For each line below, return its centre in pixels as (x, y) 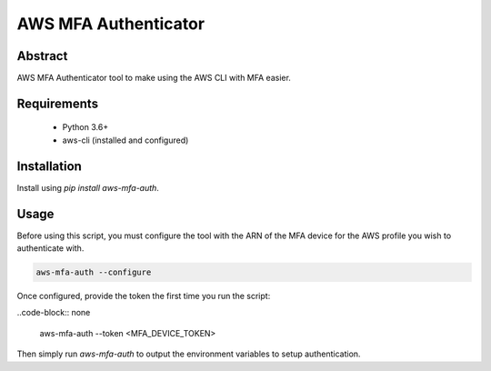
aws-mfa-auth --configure (94, 272)
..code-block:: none (54, 313)
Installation (49, 166)
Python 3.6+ (85, 127)
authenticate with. (50, 248)
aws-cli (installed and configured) (125, 140)
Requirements (58, 103)
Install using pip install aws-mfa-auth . (88, 187)
